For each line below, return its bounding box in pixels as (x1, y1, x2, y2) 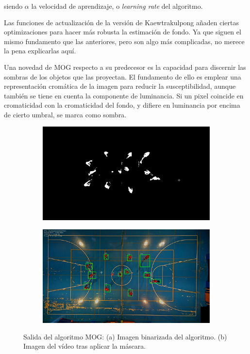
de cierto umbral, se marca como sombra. (4, 109, 127, 119)
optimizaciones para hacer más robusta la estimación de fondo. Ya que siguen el (4, 27, 241, 37)
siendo (4, 1, 23, 11)
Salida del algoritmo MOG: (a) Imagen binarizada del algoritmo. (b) (23, 331, 227, 341)
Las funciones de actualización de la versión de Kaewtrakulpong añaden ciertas (4, 17, 239, 27)
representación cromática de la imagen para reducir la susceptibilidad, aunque (4, 81, 236, 91)
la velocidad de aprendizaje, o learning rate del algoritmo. (31, 1, 203, 11)
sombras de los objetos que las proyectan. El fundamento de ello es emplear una (4, 71, 241, 81)
